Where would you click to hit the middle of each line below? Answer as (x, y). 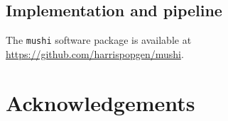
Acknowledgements (101, 102)
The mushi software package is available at (99, 40)
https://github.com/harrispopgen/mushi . (95, 53)
